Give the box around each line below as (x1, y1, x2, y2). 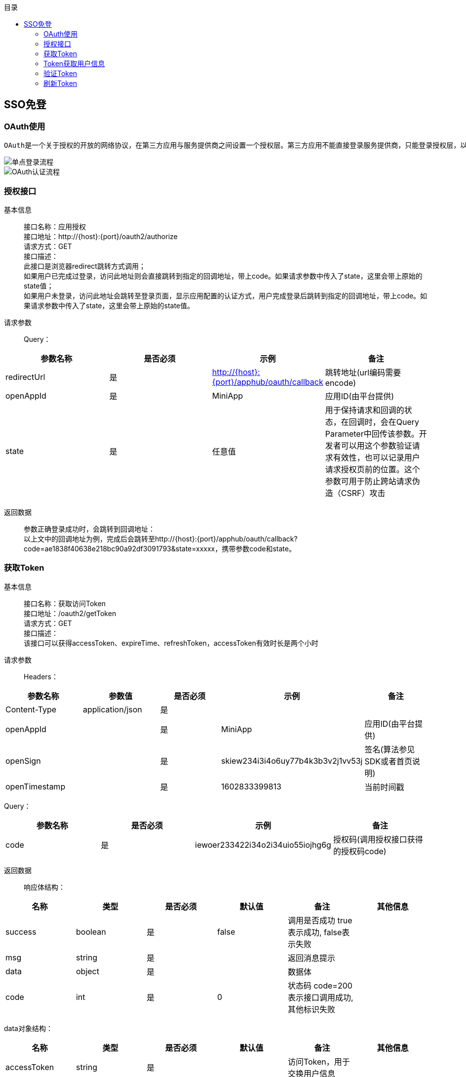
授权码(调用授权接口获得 (333, 834, 423, 844)
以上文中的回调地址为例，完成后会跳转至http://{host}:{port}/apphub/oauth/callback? (24, 534, 298, 543)
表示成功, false (287, 927, 342, 937)
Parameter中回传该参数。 (325, 428, 419, 439)
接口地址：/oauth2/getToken (24, 609, 116, 618)
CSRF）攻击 (341, 488, 386, 498)
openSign (5, 755, 41, 766)
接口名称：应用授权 (24, 222, 86, 231)
